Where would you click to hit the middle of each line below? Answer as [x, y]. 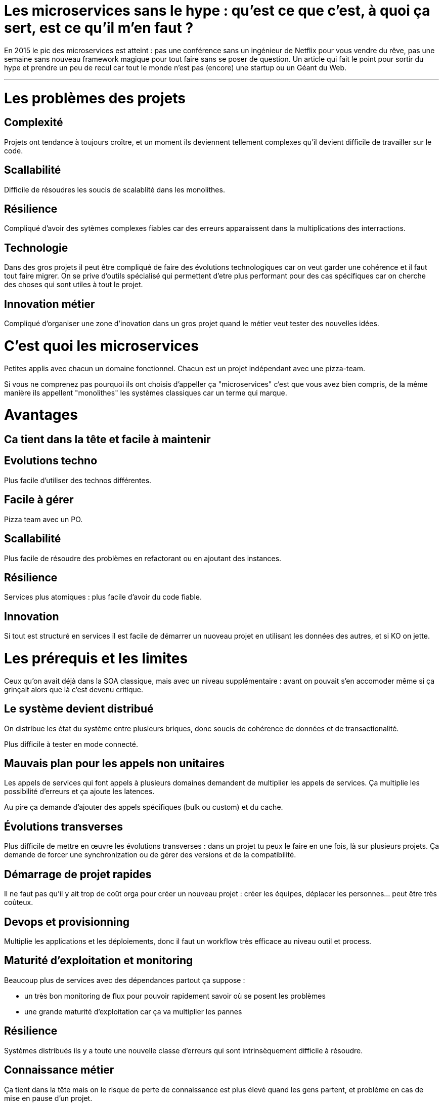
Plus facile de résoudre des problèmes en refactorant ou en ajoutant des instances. [143, 558]
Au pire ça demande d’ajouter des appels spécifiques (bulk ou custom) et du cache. [144, 807]
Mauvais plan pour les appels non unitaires [115, 764]
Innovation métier [50, 304]
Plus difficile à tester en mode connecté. [71, 744]
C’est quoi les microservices [101, 346]
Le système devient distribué [79, 709]
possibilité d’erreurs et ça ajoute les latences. [79, 792]
